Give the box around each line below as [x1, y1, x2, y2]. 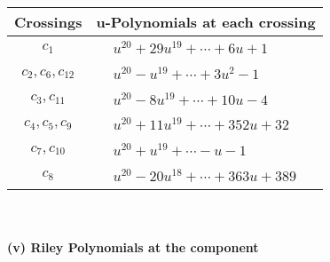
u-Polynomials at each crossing [96, 12, 316, 32]
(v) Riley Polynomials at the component [7, 238, 259, 257]
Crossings [14, 12, 82, 32]
